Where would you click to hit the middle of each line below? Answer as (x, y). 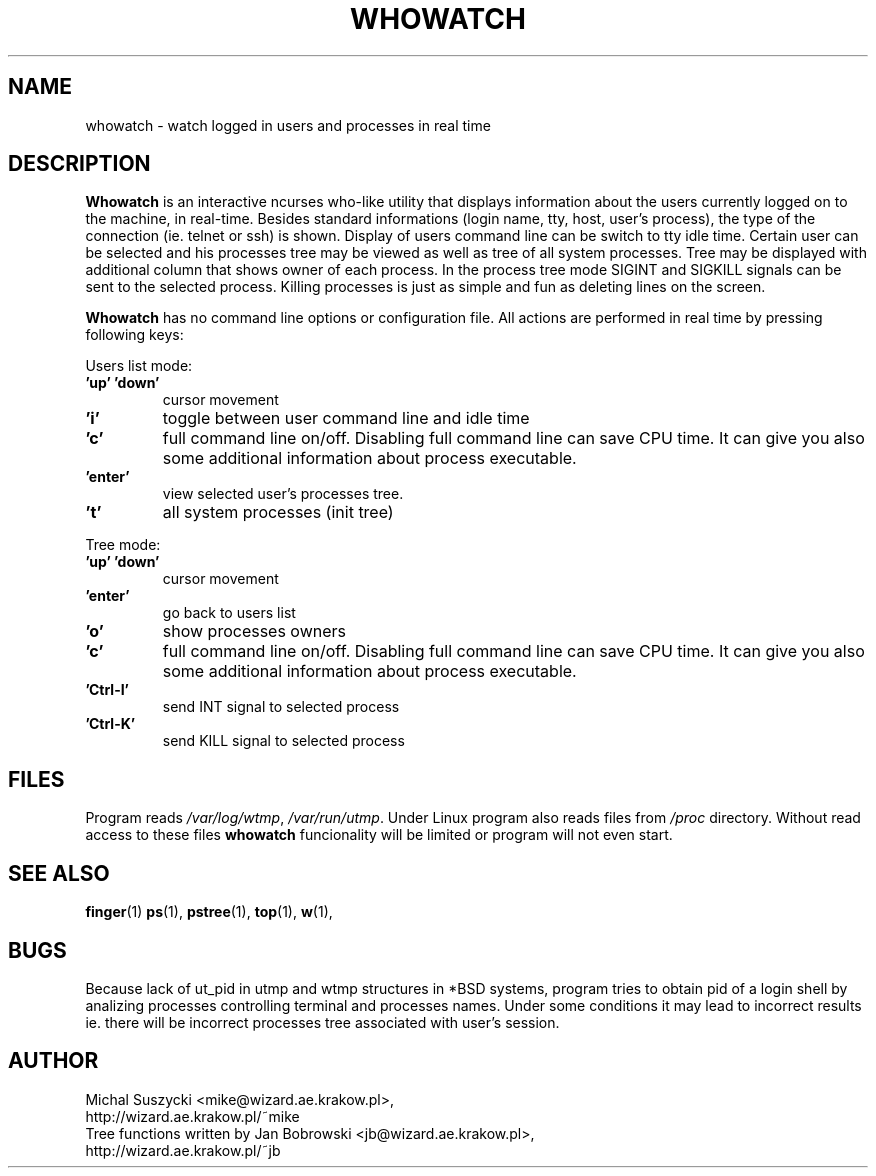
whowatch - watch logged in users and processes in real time (288, 125)
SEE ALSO (59, 873)
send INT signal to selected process (281, 707)
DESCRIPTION (79, 164)
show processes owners (254, 631)
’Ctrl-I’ (107, 690)
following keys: (134, 335)
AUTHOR (53, 1061)
